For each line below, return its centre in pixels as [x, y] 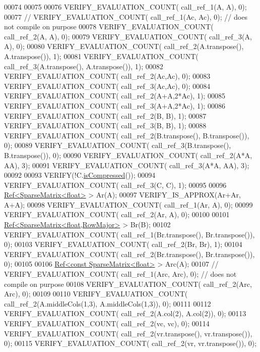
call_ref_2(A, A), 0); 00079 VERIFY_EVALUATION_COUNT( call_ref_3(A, [128, 36]
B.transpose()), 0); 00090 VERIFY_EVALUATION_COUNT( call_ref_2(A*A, [128, 155]
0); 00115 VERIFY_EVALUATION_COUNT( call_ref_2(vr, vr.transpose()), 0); [131, 343]
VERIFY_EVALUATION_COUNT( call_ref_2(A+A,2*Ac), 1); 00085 [115, 96]
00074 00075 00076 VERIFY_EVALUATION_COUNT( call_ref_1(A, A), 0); [125, 7]
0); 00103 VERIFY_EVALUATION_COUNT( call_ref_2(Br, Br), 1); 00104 [123, 244]
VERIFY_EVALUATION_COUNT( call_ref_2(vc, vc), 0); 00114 [107, 323]
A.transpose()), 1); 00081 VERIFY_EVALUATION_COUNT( [101, 56]
